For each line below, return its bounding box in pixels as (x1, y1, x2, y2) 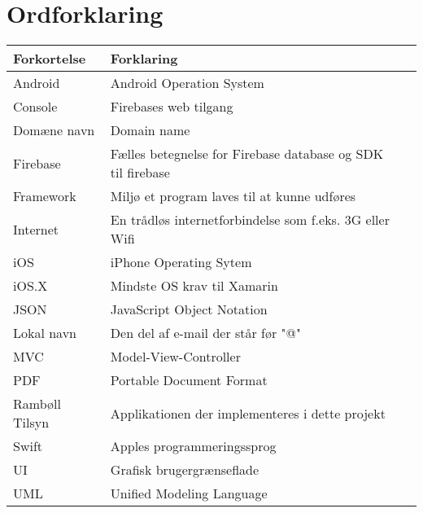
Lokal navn (13, 323, 77, 343)
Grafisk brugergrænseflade (110, 460, 259, 480)
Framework (13, 186, 76, 206)
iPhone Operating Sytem (110, 252, 252, 272)
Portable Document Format (110, 370, 268, 390)
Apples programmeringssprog (110, 436, 277, 456)
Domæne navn (13, 121, 95, 140)
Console (13, 97, 58, 116)
